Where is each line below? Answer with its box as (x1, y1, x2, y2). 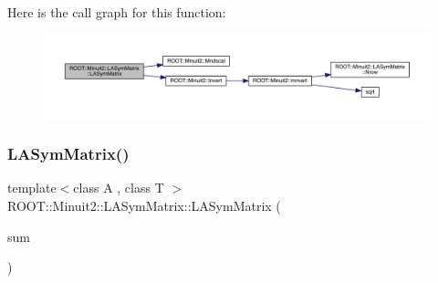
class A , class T (73, 178, 164, 197)
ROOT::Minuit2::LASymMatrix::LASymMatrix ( (7, 195, 281, 215)
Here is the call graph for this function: (7, 3, 226, 21)
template (7, 178, 57, 197)
